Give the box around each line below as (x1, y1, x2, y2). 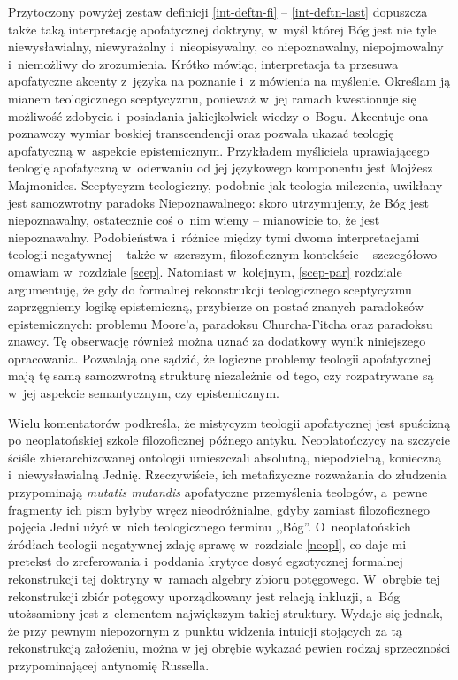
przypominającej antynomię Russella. (8, 655, 210, 674)
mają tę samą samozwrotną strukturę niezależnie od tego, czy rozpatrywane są (8, 366, 434, 385)
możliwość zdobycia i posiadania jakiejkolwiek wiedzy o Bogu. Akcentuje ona (8, 106, 429, 125)
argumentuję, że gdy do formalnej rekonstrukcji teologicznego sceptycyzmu (8, 279, 412, 298)
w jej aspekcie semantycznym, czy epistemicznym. (8, 384, 279, 402)
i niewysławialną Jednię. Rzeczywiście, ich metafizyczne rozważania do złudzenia (8, 465, 447, 484)
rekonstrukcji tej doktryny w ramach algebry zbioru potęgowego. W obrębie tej (8, 569, 440, 587)
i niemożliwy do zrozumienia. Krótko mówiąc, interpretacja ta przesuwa (8, 54, 399, 73)
